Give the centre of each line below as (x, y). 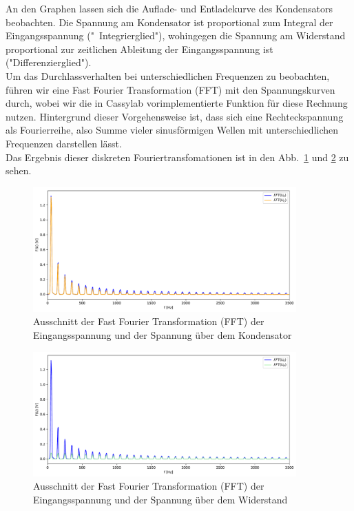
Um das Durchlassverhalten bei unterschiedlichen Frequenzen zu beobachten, (168, 75)
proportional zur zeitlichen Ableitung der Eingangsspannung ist (139, 49)
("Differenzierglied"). (49, 62)
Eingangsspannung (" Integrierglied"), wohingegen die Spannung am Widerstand (176, 35)
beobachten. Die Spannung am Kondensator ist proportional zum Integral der (169, 22)
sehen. (19, 170)
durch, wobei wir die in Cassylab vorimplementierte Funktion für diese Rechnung (177, 103)
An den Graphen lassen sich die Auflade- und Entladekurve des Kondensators (169, 8)
